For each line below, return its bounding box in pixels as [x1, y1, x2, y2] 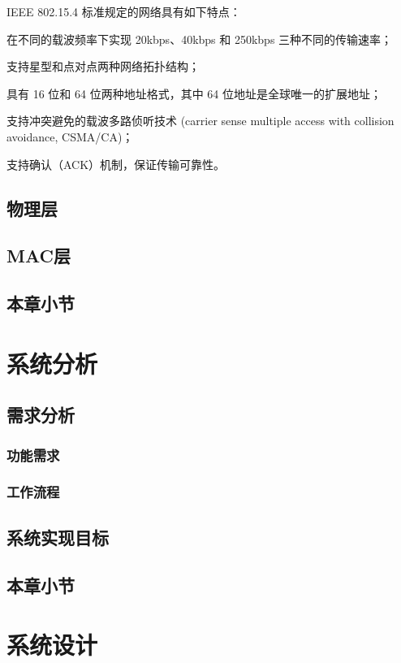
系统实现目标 [6, 524, 109, 549]
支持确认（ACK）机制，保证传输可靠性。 [6, 155, 226, 172]
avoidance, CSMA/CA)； [6, 128, 134, 145]
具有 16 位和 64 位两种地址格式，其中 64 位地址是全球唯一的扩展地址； [6, 84, 382, 102]
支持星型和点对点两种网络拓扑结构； [6, 58, 200, 75]
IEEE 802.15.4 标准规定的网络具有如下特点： [6, 3, 241, 19]
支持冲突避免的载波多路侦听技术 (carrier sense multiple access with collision [6, 112, 395, 129]
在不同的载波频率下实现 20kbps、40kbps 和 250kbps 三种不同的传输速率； [6, 30, 393, 47]
